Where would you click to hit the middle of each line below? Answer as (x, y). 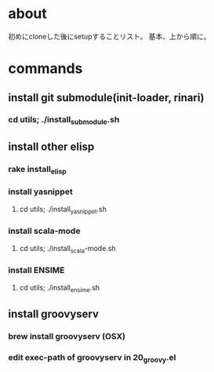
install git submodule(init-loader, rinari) (106, 98)
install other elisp (51, 147)
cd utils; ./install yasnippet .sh (63, 210)
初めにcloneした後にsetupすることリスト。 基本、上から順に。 (109, 36)
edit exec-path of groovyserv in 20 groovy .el (92, 358)
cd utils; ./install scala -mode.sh (67, 249)
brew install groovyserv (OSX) (67, 336)
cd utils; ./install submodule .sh (64, 120)
